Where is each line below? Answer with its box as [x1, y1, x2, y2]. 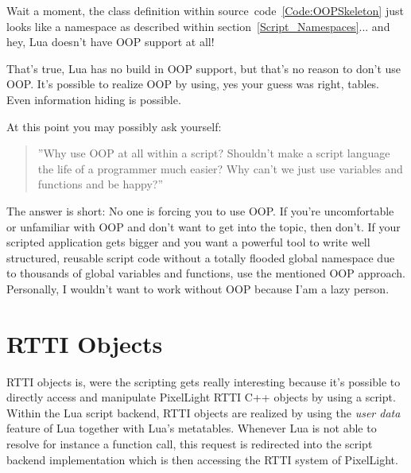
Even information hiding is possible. [6, 91, 181, 107]
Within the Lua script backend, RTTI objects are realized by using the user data [6, 404, 401, 421]
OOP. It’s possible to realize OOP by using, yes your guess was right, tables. [6, 76, 380, 92]
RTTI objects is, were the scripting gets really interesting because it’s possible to [6, 373, 401, 390]
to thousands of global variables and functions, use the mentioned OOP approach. [6, 265, 405, 281]
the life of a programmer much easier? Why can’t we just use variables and [37, 160, 403, 176]
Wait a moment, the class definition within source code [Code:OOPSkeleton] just [6, 2, 404, 18]
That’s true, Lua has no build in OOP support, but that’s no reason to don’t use [6, 60, 401, 76]
